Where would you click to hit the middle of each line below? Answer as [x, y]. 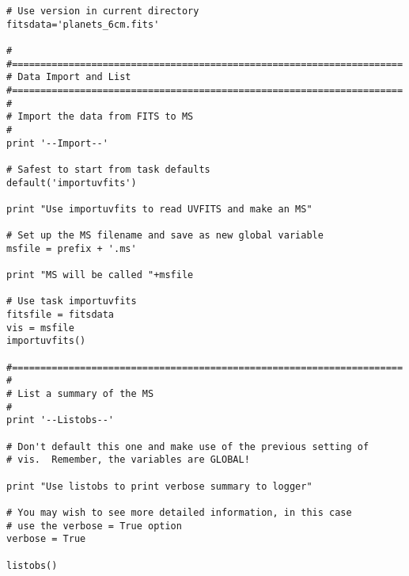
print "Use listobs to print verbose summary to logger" [159, 486]
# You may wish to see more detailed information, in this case [179, 512]
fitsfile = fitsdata [61, 315]
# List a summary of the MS [80, 394]
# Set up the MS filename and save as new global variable [165, 236]
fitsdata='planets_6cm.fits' [83, 24]
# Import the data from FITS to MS [100, 117]
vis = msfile [40, 328]
